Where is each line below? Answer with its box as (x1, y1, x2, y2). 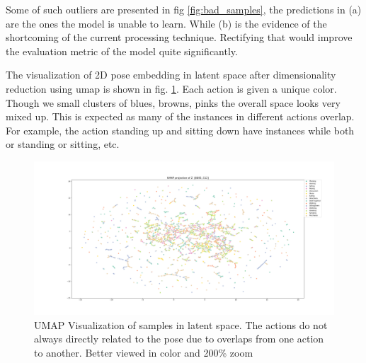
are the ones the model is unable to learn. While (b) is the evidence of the (6, 16, 327, 30)
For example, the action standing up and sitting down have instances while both (6, 122, 355, 137)
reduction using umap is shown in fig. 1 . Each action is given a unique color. (6, 81, 337, 96)
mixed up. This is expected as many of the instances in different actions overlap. (6, 109, 355, 124)
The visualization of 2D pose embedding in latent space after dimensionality (6, 67, 336, 82)
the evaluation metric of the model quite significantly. (6, 43, 238, 58)
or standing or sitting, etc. (6, 137, 120, 151)
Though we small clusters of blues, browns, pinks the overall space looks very (6, 95, 341, 110)
